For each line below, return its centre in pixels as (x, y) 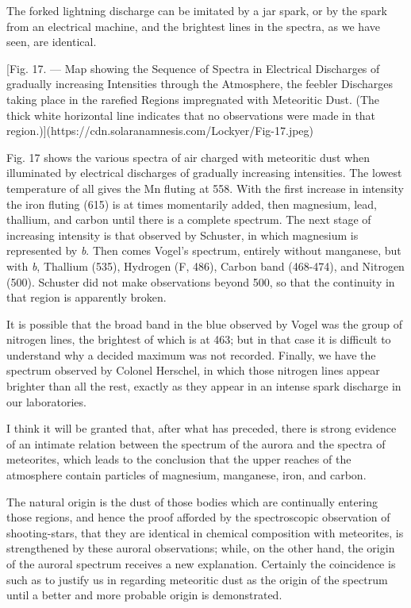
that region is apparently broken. (86, 297)
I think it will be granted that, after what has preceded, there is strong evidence (202, 428)
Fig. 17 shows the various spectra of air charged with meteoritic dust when (188, 157)
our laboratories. (46, 401)
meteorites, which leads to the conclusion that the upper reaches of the (179, 459)
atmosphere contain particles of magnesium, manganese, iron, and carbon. (186, 475)
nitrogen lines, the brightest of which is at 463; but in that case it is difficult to (199, 339)
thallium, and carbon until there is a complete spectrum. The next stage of (189, 219)
